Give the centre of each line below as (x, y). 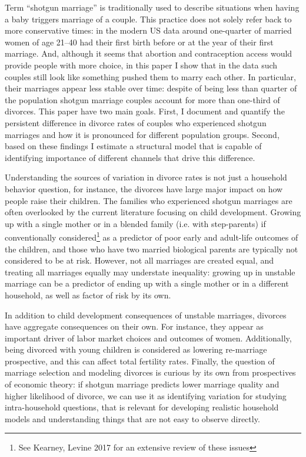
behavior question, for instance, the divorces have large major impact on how (144, 188)
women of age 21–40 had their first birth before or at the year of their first (139, 42)
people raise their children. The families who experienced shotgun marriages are (149, 200)
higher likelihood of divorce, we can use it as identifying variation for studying (146, 395)
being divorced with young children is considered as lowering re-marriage (136, 349)
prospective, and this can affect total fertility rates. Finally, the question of (140, 361)
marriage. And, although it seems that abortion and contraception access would (149, 53)
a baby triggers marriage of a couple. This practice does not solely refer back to (148, 19)
